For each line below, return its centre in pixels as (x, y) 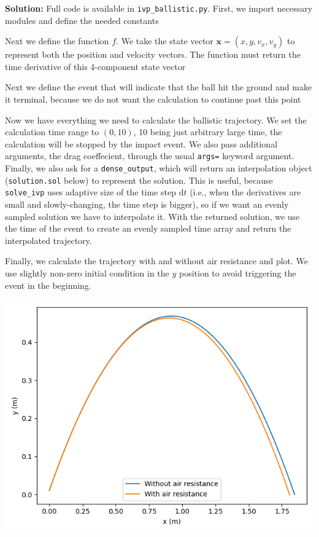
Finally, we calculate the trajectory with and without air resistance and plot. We (157, 261)
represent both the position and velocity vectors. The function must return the (153, 54)
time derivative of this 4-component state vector (95, 66)
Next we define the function (57, 41)
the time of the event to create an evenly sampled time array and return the (148, 228)
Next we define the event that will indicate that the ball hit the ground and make (159, 87)
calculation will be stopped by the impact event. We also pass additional (141, 143)
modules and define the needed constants (82, 20)
